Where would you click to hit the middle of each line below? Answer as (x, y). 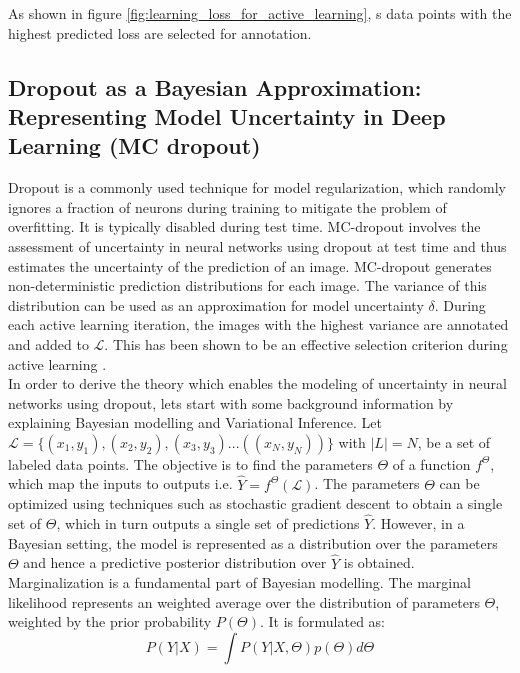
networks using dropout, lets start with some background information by (231, 402)
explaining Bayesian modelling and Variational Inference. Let (195, 422)
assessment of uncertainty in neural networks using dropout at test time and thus (257, 245)
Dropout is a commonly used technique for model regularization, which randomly (257, 187)
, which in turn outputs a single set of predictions (208, 523)
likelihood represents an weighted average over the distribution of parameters (244, 601)
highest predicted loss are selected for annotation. (160, 32)
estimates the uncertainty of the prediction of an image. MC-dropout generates (250, 265)
